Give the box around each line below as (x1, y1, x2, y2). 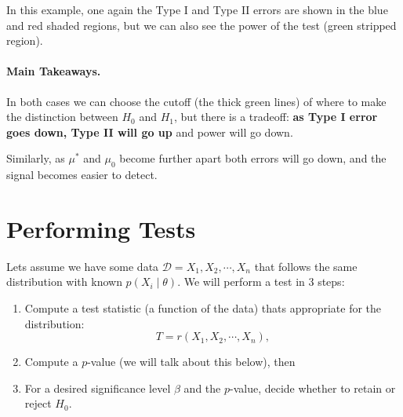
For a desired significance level (24, 379, 171, 396)
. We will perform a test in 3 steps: (177, 273, 345, 290)
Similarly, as (6, 150, 65, 166)
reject (24, 395, 52, 412)
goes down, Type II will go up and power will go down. (6, 123, 293, 140)
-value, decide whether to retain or (229, 379, 396, 396)
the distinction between (6, 108, 118, 125)
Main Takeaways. (6, 63, 101, 79)
